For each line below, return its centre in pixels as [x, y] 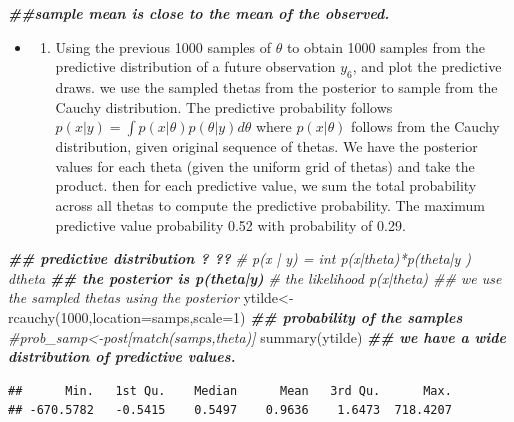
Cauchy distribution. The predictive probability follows [224, 106]
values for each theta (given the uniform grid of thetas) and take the [265, 165]
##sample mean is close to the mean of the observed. [199, 13]
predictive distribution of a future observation [195, 66]
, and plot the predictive [427, 66]
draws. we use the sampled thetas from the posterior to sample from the [276, 86]
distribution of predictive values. [122, 356]
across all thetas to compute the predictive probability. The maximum [270, 204]
